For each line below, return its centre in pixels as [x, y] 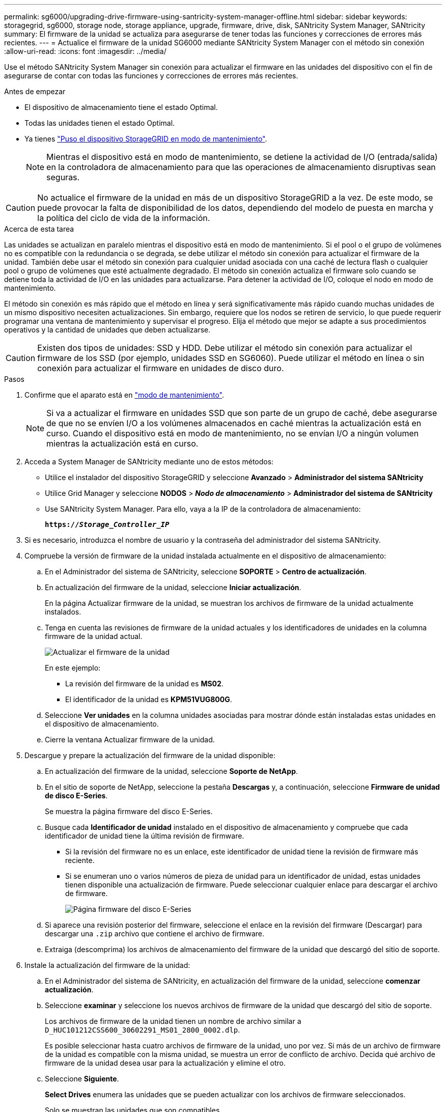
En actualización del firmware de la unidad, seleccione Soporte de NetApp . [172, 771]
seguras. [63, 177]
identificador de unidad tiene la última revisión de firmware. [145, 836]
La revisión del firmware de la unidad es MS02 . [144, 684]
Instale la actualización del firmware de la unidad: [107, 965]
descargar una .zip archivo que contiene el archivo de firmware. [155, 934]
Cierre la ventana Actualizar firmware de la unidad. [130, 740]
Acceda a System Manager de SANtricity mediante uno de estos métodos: [149, 462]
